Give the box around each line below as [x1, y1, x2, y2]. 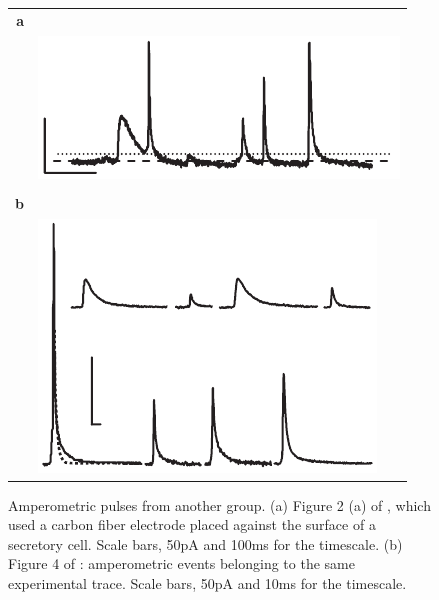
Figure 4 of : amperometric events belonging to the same [8, 553, 355, 574]
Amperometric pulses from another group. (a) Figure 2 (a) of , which [8, 494, 431, 515]
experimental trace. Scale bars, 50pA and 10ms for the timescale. [8, 573, 407, 593]
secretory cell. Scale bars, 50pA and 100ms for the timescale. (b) [8, 533, 403, 554]
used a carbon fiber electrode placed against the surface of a [8, 514, 376, 535]
